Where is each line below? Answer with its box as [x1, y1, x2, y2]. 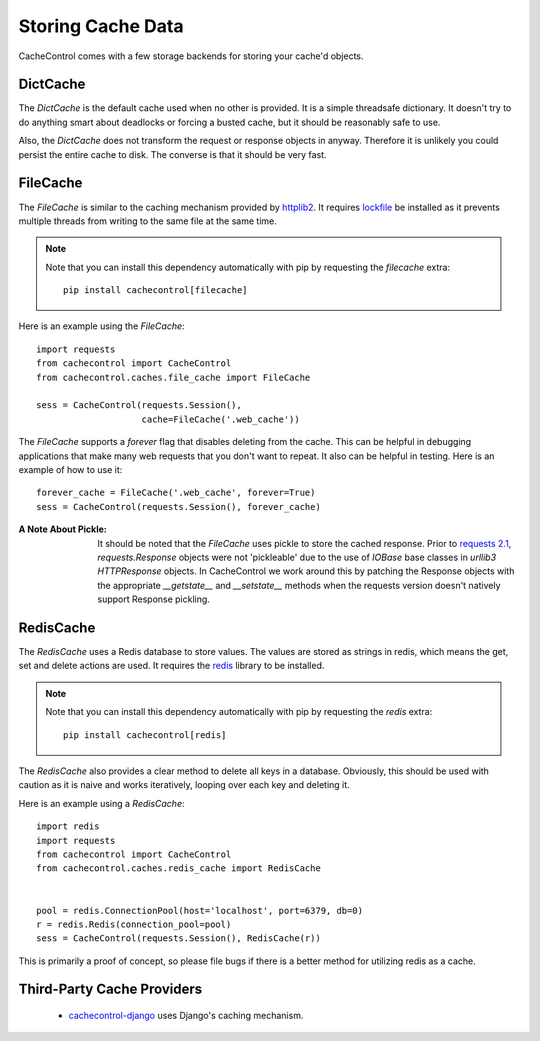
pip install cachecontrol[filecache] [63, 285, 249, 296]
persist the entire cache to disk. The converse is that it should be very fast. [18, 148, 327, 160]
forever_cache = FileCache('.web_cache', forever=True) [36, 487, 316, 499]
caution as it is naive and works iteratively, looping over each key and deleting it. [18, 779, 350, 791]
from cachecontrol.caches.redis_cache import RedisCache [36, 863, 322, 874]
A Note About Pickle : [18, 523, 107, 535]
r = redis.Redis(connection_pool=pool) [36, 918, 232, 930]
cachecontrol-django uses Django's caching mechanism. [68, 1010, 304, 1022]
